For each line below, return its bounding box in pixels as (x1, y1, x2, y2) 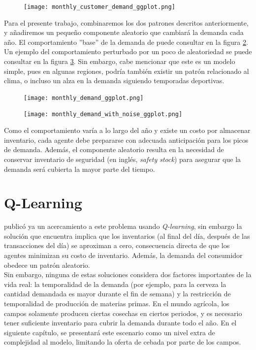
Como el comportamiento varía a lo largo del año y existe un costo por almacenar (4, 125, 251, 135)
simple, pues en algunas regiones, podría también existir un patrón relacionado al (4, 65, 249, 76)
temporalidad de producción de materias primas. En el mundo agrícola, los (4, 298, 229, 308)
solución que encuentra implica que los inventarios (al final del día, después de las (4, 230, 250, 241)
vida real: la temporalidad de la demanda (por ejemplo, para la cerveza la (4, 279, 226, 289)
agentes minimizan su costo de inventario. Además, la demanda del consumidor (4, 250, 243, 260)
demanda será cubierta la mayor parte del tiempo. (4, 163, 155, 174)
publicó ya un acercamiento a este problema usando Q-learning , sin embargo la (4, 221, 242, 231)
